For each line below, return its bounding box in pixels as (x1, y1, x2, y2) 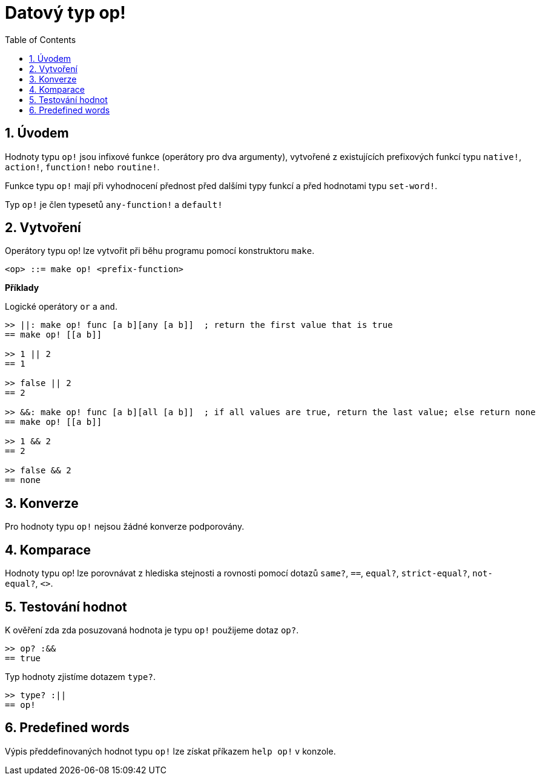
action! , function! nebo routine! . (5, 161, 160, 172)
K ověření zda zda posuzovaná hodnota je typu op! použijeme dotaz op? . (5, 624, 299, 635)
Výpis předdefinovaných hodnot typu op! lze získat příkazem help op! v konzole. (5, 745, 336, 756)
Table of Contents (5, 34, 76, 45)
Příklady (5, 282, 39, 293)
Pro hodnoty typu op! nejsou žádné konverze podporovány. (5, 521, 245, 532)
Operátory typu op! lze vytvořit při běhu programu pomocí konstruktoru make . (5, 245, 315, 256)
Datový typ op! (5, 2, 126, 23)
